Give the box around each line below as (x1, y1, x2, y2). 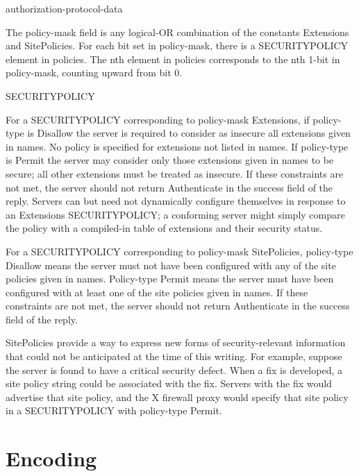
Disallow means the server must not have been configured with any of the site (6, 257, 336, 272)
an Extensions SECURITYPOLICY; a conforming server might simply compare (6, 207, 345, 221)
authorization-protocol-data (6, 1, 123, 15)
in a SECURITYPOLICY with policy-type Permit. (6, 403, 222, 418)
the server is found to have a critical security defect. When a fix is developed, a (6, 362, 342, 377)
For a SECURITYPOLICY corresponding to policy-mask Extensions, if (6, 112, 310, 126)
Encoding (6, 444, 97, 473)
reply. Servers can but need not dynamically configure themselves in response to (6, 194, 346, 208)
